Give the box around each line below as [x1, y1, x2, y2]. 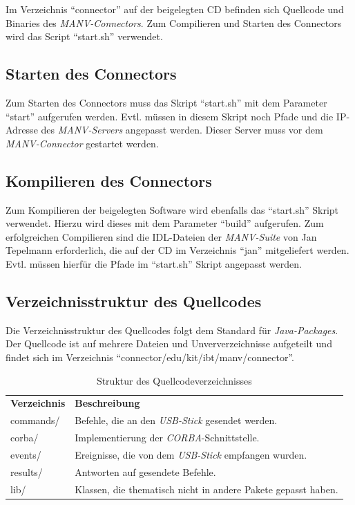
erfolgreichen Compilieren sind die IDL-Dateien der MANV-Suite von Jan [6, 229, 317, 244]
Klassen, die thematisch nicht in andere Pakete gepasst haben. [75, 481, 338, 496]
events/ [10, 447, 41, 461]
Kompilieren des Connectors [6, 169, 212, 191]
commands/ [10, 413, 60, 428]
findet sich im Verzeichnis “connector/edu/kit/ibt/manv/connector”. [6, 349, 294, 364]
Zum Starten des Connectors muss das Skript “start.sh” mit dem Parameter [6, 95, 327, 109]
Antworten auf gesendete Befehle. [75, 464, 216, 479]
